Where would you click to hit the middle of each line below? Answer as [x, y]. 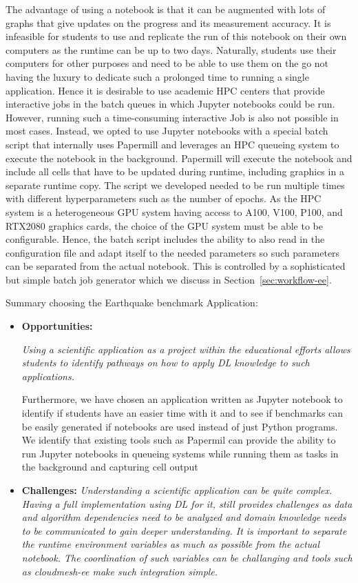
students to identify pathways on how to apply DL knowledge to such [166, 363]
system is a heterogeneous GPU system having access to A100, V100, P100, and [174, 211]
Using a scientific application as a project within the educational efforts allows [186, 349]
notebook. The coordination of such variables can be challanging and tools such [187, 557]
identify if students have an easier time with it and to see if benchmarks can [182, 413]
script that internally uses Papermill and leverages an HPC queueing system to [172, 144]
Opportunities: [57, 326]
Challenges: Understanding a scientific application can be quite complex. [177, 490]
